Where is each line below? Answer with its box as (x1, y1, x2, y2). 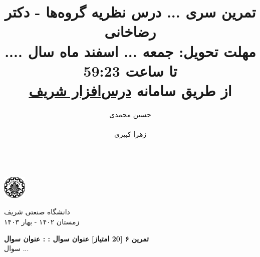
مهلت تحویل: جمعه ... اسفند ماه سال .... (5, 41, 256, 61)
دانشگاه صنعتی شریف (4, 206, 70, 217)
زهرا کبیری (114, 129, 147, 139)
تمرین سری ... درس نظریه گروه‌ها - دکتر (5, 2, 256, 22)
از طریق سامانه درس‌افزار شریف (29, 80, 232, 100)
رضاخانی (104, 21, 156, 42)
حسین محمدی (109, 109, 151, 119)
